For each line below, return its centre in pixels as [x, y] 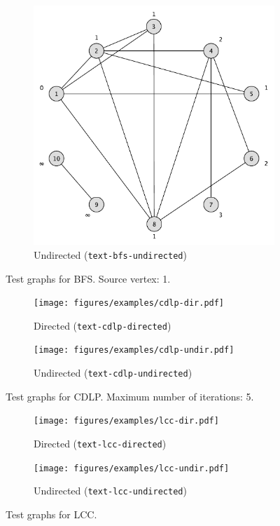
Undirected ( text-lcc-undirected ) [110, 491]
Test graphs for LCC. [51, 514]
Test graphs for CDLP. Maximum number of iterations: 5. [130, 396]
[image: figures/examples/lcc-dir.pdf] [126, 421]
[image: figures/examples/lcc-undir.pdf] [132, 468]
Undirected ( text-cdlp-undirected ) [113, 373]
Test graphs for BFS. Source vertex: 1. [88, 278]
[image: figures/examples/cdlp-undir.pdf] [134, 350]
